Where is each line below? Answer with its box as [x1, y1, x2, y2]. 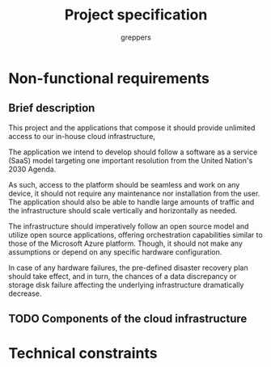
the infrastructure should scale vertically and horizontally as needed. [8, 205, 238, 215]
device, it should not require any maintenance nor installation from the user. [8, 188, 260, 198]
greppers [121, 32, 151, 42]
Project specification [64, 6, 208, 24]
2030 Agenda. [8, 164, 57, 174]
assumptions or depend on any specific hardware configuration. [8, 247, 222, 256]
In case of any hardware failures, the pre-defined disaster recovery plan [8, 263, 248, 272]
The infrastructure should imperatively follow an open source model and [8, 221, 249, 231]
